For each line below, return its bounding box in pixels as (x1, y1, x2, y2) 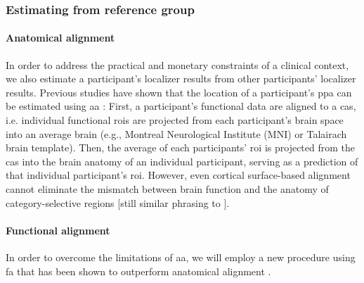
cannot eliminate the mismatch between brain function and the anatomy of (6, 181, 329, 196)
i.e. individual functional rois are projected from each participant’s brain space (6, 113, 344, 127)
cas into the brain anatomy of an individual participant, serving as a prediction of (6, 153, 358, 168)
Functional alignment (6, 222, 110, 237)
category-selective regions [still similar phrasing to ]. (6, 195, 230, 210)
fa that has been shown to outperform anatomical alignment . (6, 263, 271, 278)
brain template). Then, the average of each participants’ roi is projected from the (6, 140, 356, 155)
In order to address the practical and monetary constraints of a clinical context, (6, 57, 349, 72)
